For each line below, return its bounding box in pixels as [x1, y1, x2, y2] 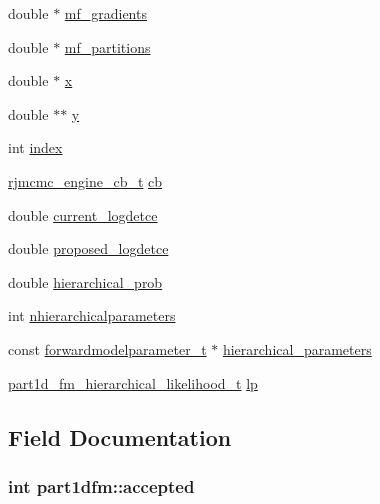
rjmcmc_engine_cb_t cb [8, 170, 163, 191]
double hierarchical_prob [8, 271, 163, 292]
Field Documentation [8, 421, 232, 452]
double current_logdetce [8, 204, 158, 225]
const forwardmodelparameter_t [8, 338, 207, 359]
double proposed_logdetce [8, 238, 169, 259]
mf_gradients [64, 3, 147, 23]
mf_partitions [64, 36, 151, 57]
